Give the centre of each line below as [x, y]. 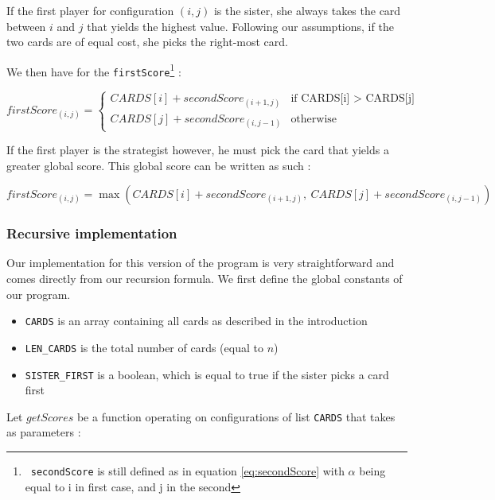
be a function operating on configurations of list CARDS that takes [236, 416]
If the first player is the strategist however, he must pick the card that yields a [198, 150]
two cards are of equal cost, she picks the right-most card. [147, 42]
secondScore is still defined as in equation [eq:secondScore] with [187, 471]
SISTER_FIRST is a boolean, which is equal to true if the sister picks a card [207, 374]
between [26, 26]
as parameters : [44, 432]
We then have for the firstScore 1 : [94, 70]
